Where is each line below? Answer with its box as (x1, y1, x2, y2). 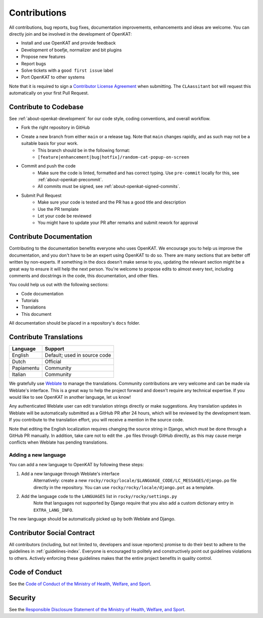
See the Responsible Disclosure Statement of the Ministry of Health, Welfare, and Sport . (9, 606, 186, 612)
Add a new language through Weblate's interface (21, 471, 120, 476)
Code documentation (21, 290, 64, 296)
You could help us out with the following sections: (9, 282, 109, 288)
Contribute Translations (9, 333, 83, 341)
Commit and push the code (21, 163, 76, 169)
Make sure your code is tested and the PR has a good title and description (38, 199, 186, 205)
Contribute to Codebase (9, 103, 84, 111)
